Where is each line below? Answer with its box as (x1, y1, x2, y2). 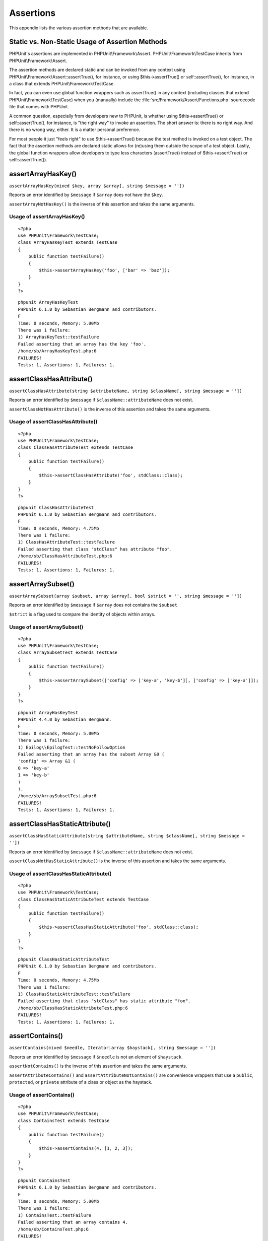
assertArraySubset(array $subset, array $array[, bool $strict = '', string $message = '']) (9, 593, 243, 599)
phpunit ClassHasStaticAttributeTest (18, 957, 110, 962)
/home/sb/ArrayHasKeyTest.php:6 (18, 348, 97, 354)
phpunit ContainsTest (18, 1177, 70, 1183)
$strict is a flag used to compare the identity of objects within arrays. (9, 611, 156, 617)
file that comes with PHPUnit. (9, 104, 69, 110)
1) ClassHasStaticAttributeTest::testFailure (18, 991, 131, 997)
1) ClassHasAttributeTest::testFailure (18, 539, 115, 545)
